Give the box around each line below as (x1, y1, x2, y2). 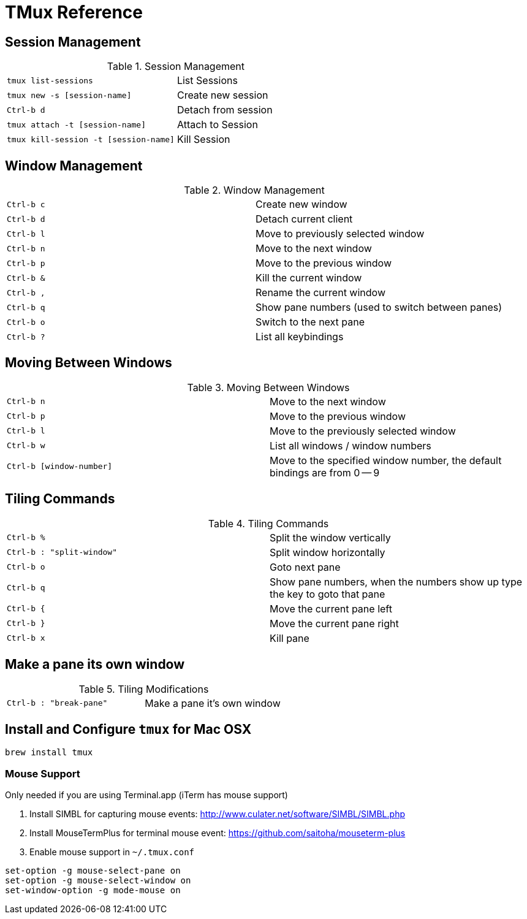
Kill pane (270, 631, 309, 644)
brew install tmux (5, 747, 93, 758)
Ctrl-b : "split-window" (7, 547, 118, 557)
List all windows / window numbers (270, 439, 431, 452)
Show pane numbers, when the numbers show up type (270, 575, 523, 588)
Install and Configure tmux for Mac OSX (5, 721, 252, 737)
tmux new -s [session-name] (7, 90, 132, 100)
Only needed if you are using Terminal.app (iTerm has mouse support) (5, 790, 288, 801)
